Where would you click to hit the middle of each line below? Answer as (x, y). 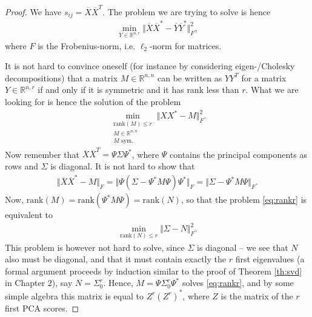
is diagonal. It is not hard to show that (123, 165)
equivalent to (29, 215)
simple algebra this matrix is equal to (74, 295)
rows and (22, 165)
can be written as (190, 77)
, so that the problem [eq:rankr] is (244, 199)
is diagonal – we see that (242, 247)
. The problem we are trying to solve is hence (187, 11)
